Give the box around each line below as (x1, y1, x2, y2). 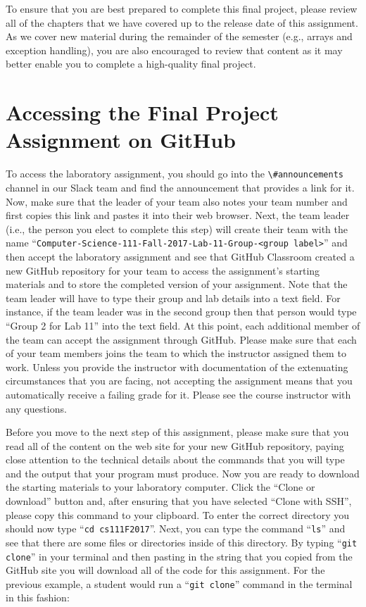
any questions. (6, 401, 67, 415)
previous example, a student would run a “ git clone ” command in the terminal (6, 576, 353, 591)
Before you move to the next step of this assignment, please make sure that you (6, 425, 349, 439)
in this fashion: (6, 590, 70, 605)
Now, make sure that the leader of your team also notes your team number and (6, 194, 348, 208)
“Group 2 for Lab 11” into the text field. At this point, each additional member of (6, 318, 360, 332)
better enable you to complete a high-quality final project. (6, 56, 256, 71)
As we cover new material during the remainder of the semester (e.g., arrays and (6, 29, 353, 44)
